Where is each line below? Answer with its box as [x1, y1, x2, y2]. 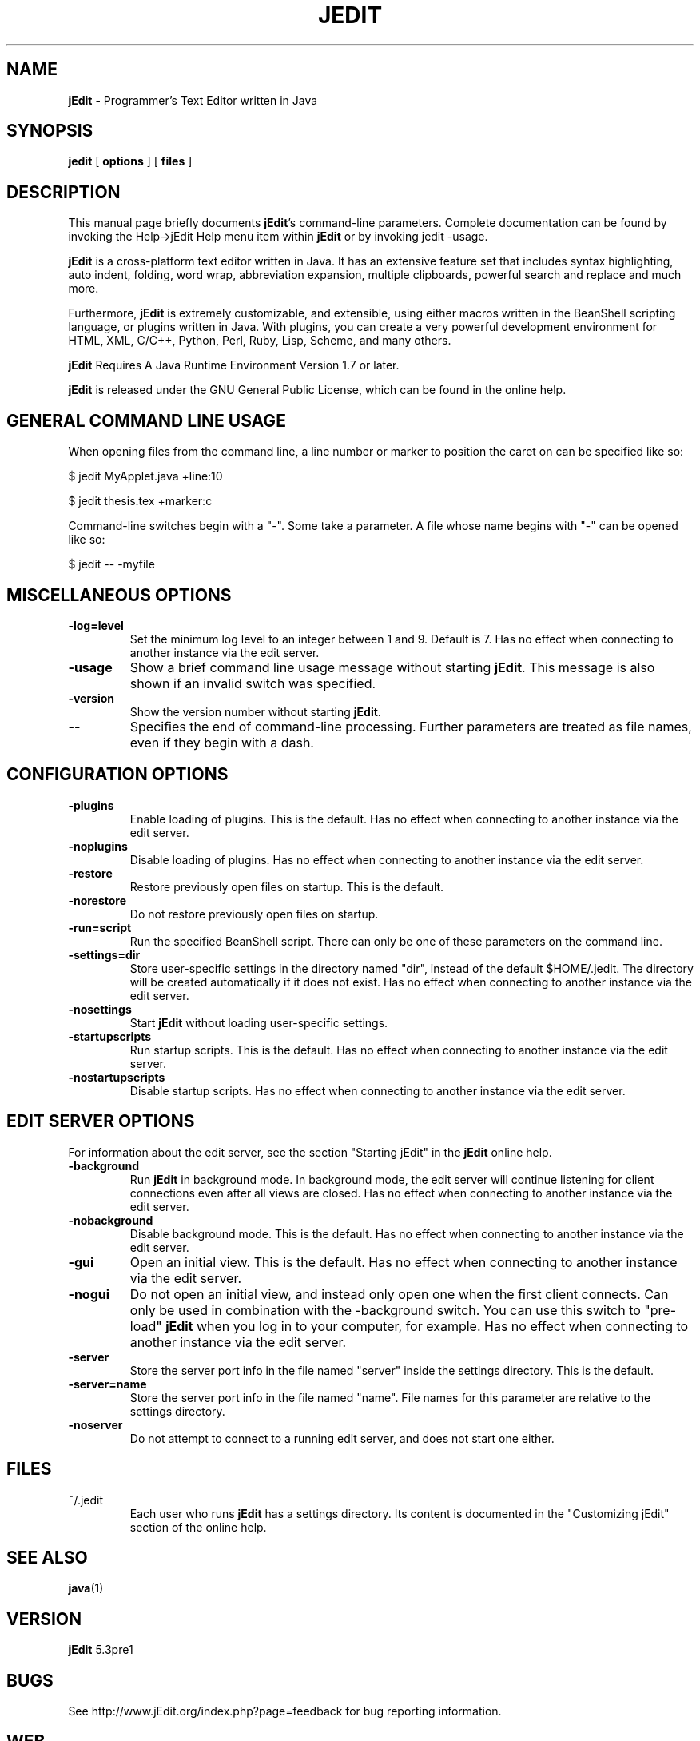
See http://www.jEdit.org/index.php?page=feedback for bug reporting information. [68, 1704, 502, 1719]
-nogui [68, 1285, 110, 1302]
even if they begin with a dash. [129, 734, 314, 751]
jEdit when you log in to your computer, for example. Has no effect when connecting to [165, 1317, 689, 1334]
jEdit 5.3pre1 [68, 1643, 133, 1657]
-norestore [68, 893, 127, 907]
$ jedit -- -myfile [68, 557, 155, 572]
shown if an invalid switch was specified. [129, 675, 376, 691]
